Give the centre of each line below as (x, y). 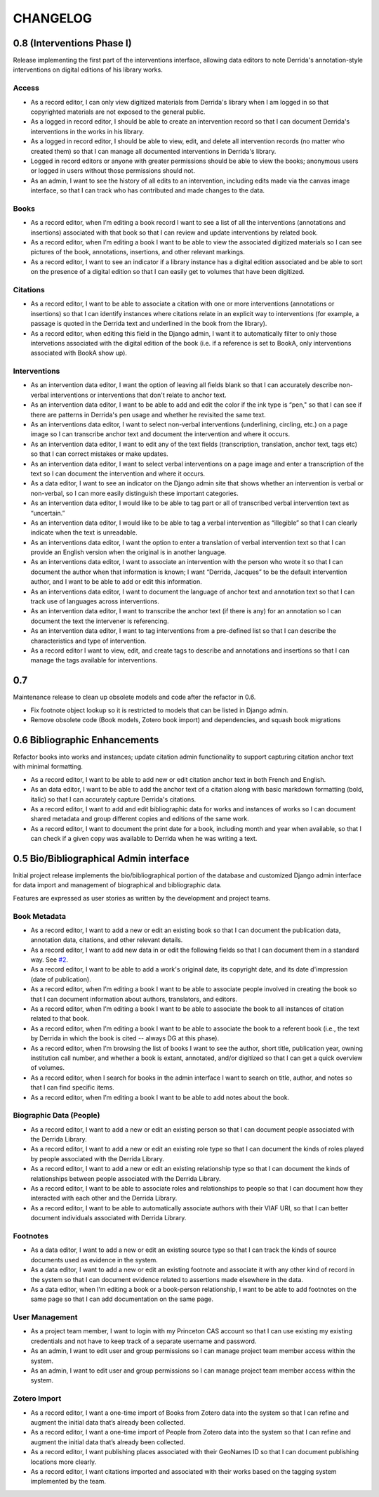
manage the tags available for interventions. (94, 660)
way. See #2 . (49, 960)
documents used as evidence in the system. (94, 1260)
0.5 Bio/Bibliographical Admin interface (101, 858)
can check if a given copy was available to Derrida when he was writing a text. (144, 839)
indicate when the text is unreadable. (84, 532)
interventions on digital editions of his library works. (88, 70)
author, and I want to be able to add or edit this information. (117, 582)
